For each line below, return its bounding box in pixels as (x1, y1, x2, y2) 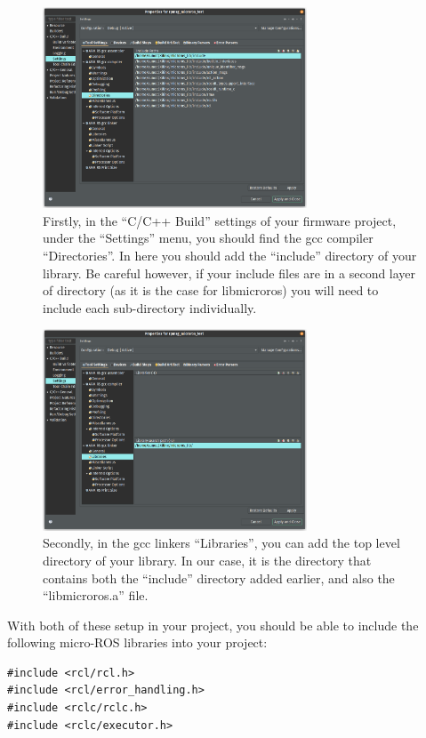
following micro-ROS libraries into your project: (7, 633, 268, 652)
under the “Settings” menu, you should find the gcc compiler (43, 229, 374, 247)
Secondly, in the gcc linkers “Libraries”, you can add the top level (43, 533, 400, 552)
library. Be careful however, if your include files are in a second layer (43, 263, 416, 282)
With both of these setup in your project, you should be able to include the (7, 615, 419, 634)
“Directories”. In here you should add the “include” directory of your (43, 246, 417, 265)
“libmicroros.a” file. (43, 586, 149, 605)
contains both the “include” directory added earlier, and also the (43, 568, 395, 587)
